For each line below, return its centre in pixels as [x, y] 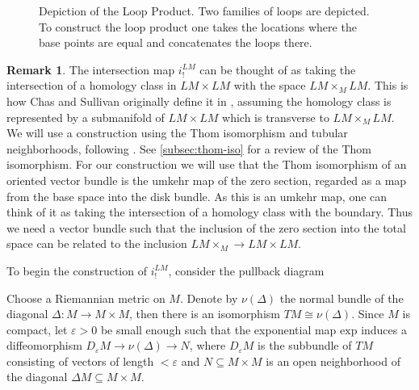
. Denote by [209, 298]
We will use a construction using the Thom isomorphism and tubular [177, 133]
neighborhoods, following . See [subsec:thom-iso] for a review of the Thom [189, 148]
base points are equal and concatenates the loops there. [176, 42]
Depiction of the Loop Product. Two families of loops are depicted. [204, 10]
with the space [270, 85]
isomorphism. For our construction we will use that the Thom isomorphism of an [207, 164]
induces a [384, 329]
